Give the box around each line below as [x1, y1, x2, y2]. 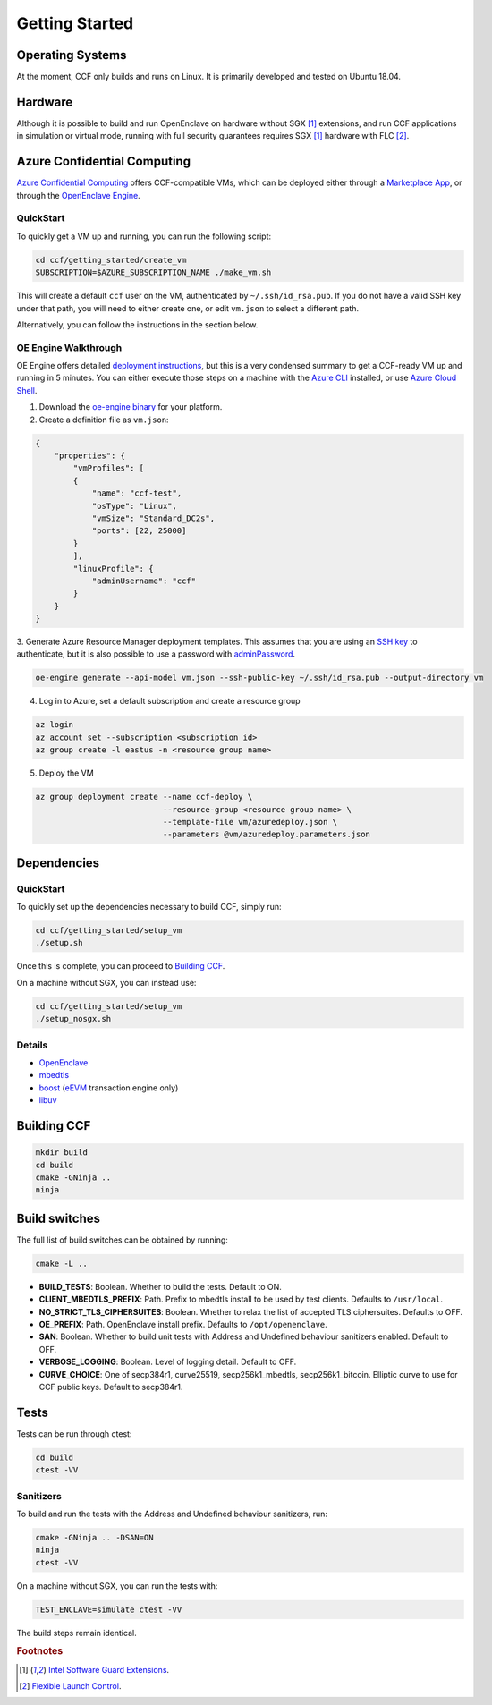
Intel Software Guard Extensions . [47, 1664, 170, 1675]
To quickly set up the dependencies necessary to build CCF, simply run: [16, 902, 282, 912]
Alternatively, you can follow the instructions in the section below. [16, 318, 259, 330]
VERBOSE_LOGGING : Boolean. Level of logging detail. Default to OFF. [38, 1356, 297, 1368]
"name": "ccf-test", [91, 488, 182, 498]
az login [35, 720, 74, 730]
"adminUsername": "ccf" [91, 575, 197, 586]
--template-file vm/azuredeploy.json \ [162, 817, 338, 827]
